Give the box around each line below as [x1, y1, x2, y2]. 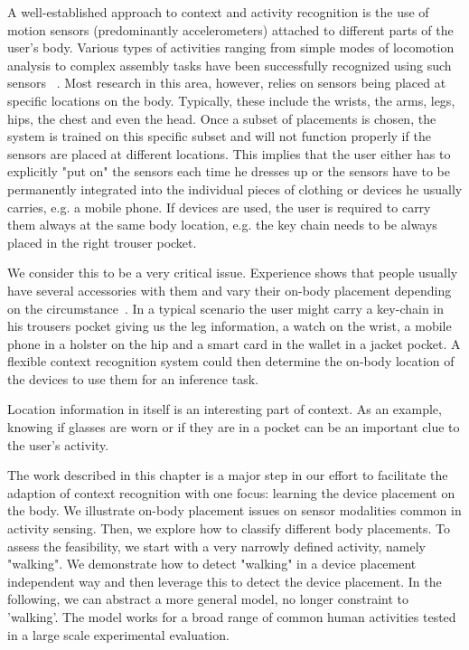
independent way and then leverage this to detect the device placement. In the [7, 571, 442, 590]
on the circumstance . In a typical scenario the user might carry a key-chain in [7, 298, 445, 317]
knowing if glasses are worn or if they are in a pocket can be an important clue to [7, 418, 460, 437]
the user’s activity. [7, 435, 109, 454]
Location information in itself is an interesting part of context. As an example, [7, 400, 442, 419]
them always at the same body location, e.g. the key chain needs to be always [7, 215, 437, 234]
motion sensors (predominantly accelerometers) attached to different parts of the [7, 20, 454, 39]
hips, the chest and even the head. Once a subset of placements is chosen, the [7, 108, 436, 127]
